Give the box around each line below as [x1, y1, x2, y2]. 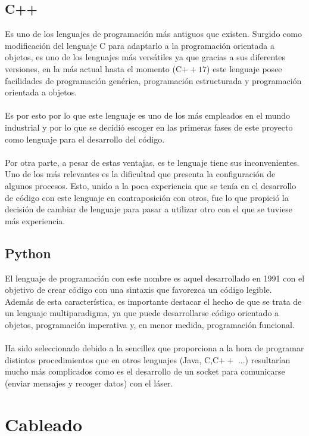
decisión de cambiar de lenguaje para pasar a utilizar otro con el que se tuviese [5, 203, 293, 215]
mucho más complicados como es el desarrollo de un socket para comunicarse [5, 365, 285, 378]
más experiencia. [5, 214, 65, 227]
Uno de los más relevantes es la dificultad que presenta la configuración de [5, 168, 276, 180]
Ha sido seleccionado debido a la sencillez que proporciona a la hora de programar [5, 342, 304, 354]
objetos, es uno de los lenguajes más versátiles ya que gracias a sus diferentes [5, 51, 286, 63]
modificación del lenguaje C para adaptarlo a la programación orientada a [5, 39, 274, 51]
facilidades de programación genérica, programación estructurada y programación [5, 74, 302, 86]
